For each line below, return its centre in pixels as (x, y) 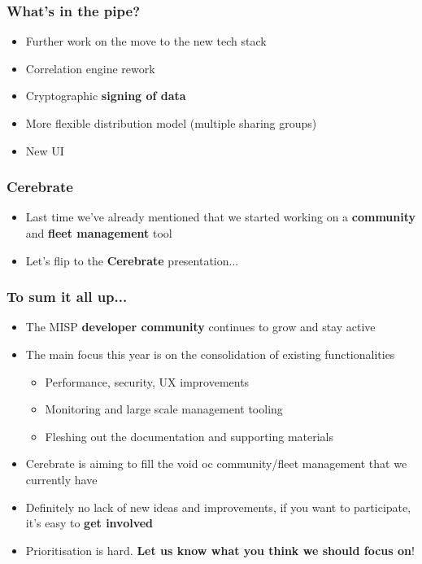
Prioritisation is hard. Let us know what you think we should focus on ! (220, 550)
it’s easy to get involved (89, 523)
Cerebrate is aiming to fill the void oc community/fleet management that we (216, 463)
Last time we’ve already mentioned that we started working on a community (221, 217)
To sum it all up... (67, 297)
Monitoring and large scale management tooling (164, 409)
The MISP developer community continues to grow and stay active (200, 327)
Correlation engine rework (90, 68)
